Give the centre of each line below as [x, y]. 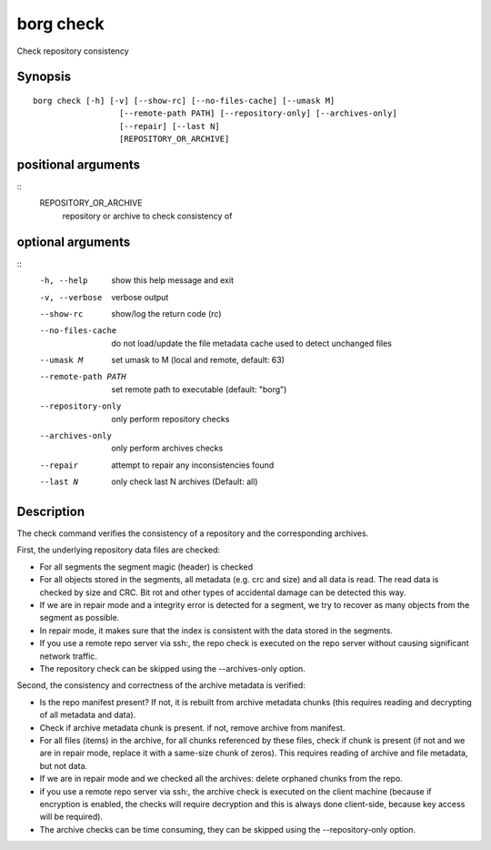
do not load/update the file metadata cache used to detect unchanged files [252, 343]
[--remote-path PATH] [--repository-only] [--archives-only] [258, 113]
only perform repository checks [170, 419]
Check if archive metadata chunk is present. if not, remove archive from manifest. [192, 727]
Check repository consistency [73, 51]
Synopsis [44, 77]
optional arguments [74, 242]
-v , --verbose [71, 297]
